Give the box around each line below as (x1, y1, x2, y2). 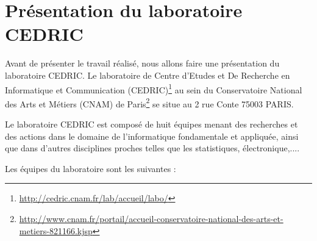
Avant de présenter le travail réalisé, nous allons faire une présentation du (5, 57, 280, 70)
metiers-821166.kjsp (19, 224, 93, 237)
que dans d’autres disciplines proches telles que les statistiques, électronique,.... (5, 142, 300, 154)
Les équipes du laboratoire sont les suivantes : (5, 162, 176, 174)
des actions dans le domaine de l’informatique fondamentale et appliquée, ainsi (5, 129, 299, 142)
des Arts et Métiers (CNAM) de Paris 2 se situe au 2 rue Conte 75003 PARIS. (5, 95, 294, 110)
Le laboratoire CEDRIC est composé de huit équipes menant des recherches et (5, 118, 298, 130)
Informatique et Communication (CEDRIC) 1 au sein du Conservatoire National (5, 81, 302, 96)
